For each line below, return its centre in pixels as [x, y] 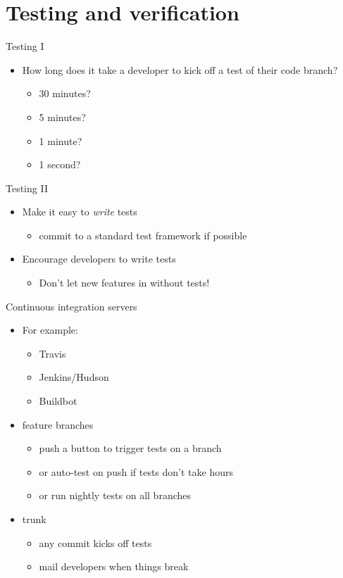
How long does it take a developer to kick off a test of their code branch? [180, 69]
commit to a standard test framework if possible [143, 235]
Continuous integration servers [71, 306]
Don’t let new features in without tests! [124, 283]
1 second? [60, 164]
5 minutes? [62, 117]
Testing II [27, 188]
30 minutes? [65, 93]
